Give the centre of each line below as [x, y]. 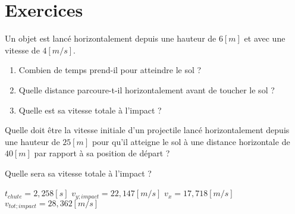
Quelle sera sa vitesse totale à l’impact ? [78, 173]
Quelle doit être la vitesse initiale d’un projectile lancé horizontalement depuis [147, 130]
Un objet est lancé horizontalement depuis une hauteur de [111, 38]
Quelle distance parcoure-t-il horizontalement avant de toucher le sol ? [147, 89]
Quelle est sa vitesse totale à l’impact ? [90, 110]
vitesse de [22, 50]
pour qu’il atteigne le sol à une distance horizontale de [191, 141]
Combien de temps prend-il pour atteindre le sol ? [110, 70]
